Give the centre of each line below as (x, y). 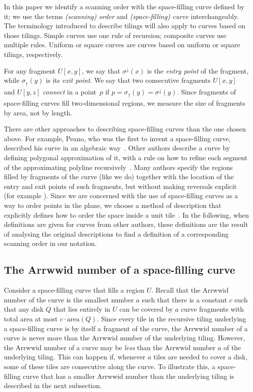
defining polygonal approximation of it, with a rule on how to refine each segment (126, 158)
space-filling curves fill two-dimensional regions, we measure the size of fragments (125, 103)
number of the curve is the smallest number (69, 299)
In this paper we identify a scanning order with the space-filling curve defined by (124, 6)
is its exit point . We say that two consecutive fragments (128, 80)
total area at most (31, 318)
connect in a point (69, 91)
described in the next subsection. (53, 385)
